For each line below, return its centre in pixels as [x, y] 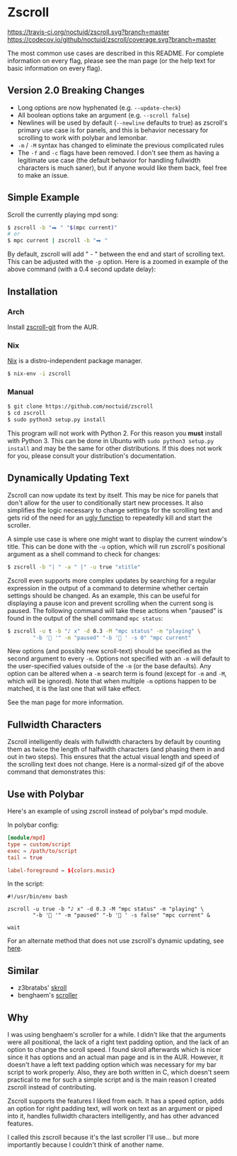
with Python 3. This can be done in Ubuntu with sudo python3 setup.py [111, 440]
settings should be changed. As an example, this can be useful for [104, 595]
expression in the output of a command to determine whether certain [108, 588]
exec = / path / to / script [42, 851]
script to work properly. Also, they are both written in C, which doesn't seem [118, 1072]
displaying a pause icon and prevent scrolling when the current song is [110, 603]
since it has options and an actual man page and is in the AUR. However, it [116, 1057]
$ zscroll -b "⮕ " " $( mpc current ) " [63, 227]
